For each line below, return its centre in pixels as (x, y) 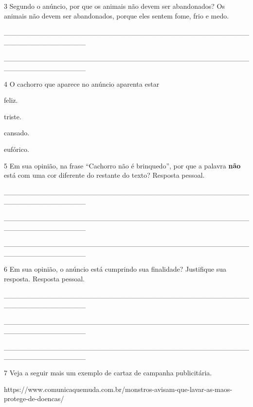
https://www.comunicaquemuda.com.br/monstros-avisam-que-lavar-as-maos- (118, 389)
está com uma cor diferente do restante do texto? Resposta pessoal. (104, 175)
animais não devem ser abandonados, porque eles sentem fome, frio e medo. (117, 15)
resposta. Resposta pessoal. (44, 278)
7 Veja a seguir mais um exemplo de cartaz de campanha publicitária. (108, 373)
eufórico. (17, 149)
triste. (13, 116)
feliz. (11, 100)
